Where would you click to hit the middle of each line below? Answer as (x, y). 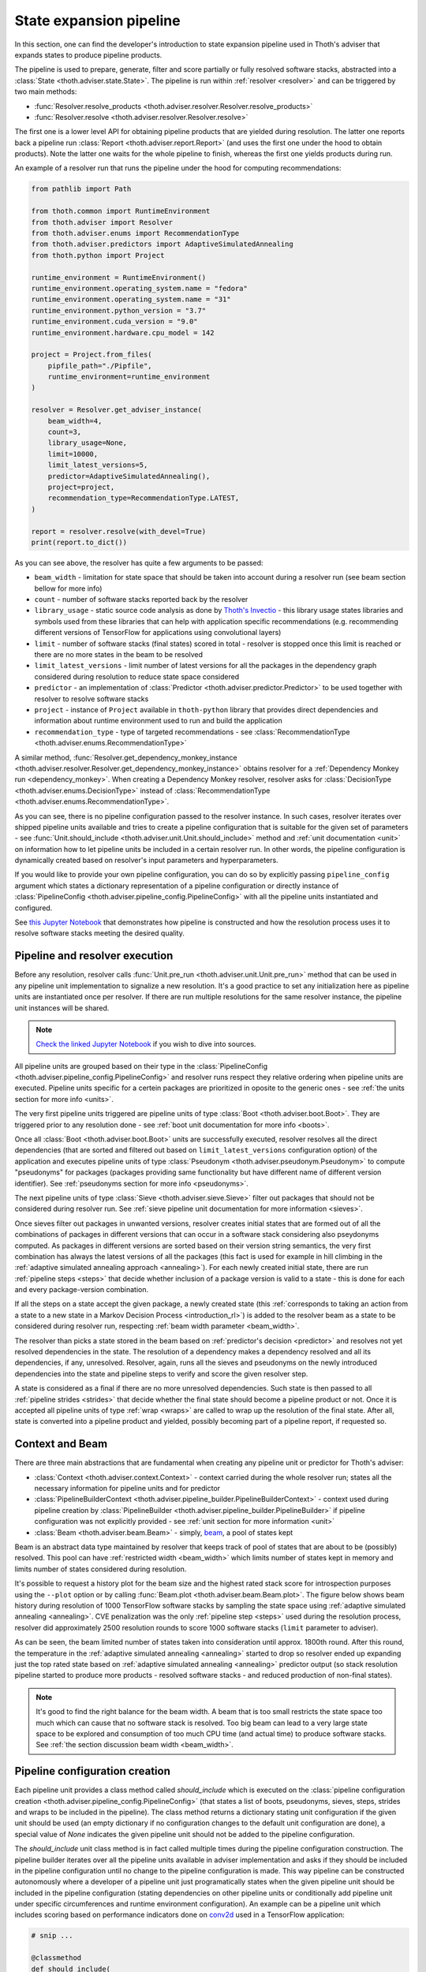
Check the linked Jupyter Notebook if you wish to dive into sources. (146, 1044)
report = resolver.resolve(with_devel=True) (119, 531)
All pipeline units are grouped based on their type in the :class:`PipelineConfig (141, 1066)
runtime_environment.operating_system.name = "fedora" (139, 288)
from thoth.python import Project (98, 255)
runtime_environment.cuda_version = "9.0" (114, 322)
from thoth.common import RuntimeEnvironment (121, 211)
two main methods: (46, 92)
